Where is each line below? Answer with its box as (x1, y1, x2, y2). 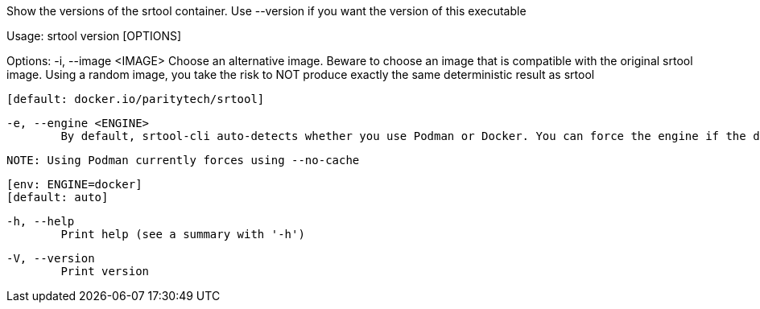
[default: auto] (6, 191, 109, 204)
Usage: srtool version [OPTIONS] (6, 29, 182, 43)
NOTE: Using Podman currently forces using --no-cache (6, 154, 360, 167)
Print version (60, 265, 150, 278)
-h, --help (6, 215, 75, 228)
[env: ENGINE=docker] (6, 178, 142, 191)
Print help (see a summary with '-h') (60, 228, 305, 241)
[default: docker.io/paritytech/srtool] (6, 93, 265, 105)
